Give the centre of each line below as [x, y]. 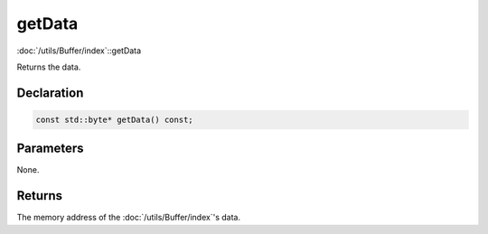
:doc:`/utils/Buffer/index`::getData [79, 51]
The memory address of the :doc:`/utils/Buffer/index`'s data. [129, 218]
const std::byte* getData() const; [114, 119]
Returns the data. [49, 67]
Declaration [50, 93]
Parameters [50, 149]
